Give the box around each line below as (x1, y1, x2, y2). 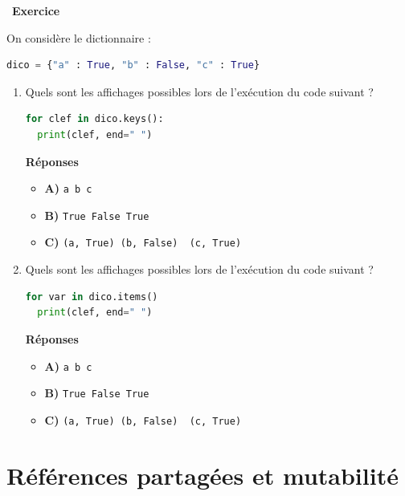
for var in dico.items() (25, 291, 158, 303)
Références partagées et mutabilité (6, 458, 399, 491)
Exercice (12, 2, 60, 18)
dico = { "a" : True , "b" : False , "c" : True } (6, 59, 260, 71)
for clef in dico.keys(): (25, 113, 164, 125)
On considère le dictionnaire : (6, 29, 151, 46)
